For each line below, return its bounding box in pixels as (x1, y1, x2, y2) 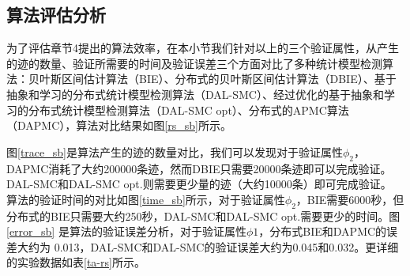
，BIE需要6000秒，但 (295, 191, 404, 207)
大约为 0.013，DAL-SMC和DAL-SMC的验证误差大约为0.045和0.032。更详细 (17, 238, 399, 255)
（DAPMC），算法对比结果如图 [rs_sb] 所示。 (6, 117, 231, 134)
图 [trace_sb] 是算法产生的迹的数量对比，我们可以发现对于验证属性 (6, 143, 343, 160)
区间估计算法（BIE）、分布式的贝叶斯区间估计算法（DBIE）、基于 (61, 70, 397, 87)
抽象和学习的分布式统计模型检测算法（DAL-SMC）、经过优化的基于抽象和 (6, 85, 384, 102)
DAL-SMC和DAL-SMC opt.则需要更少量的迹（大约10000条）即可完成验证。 (6, 176, 392, 192)
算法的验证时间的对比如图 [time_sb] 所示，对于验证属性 (6, 191, 285, 207)
